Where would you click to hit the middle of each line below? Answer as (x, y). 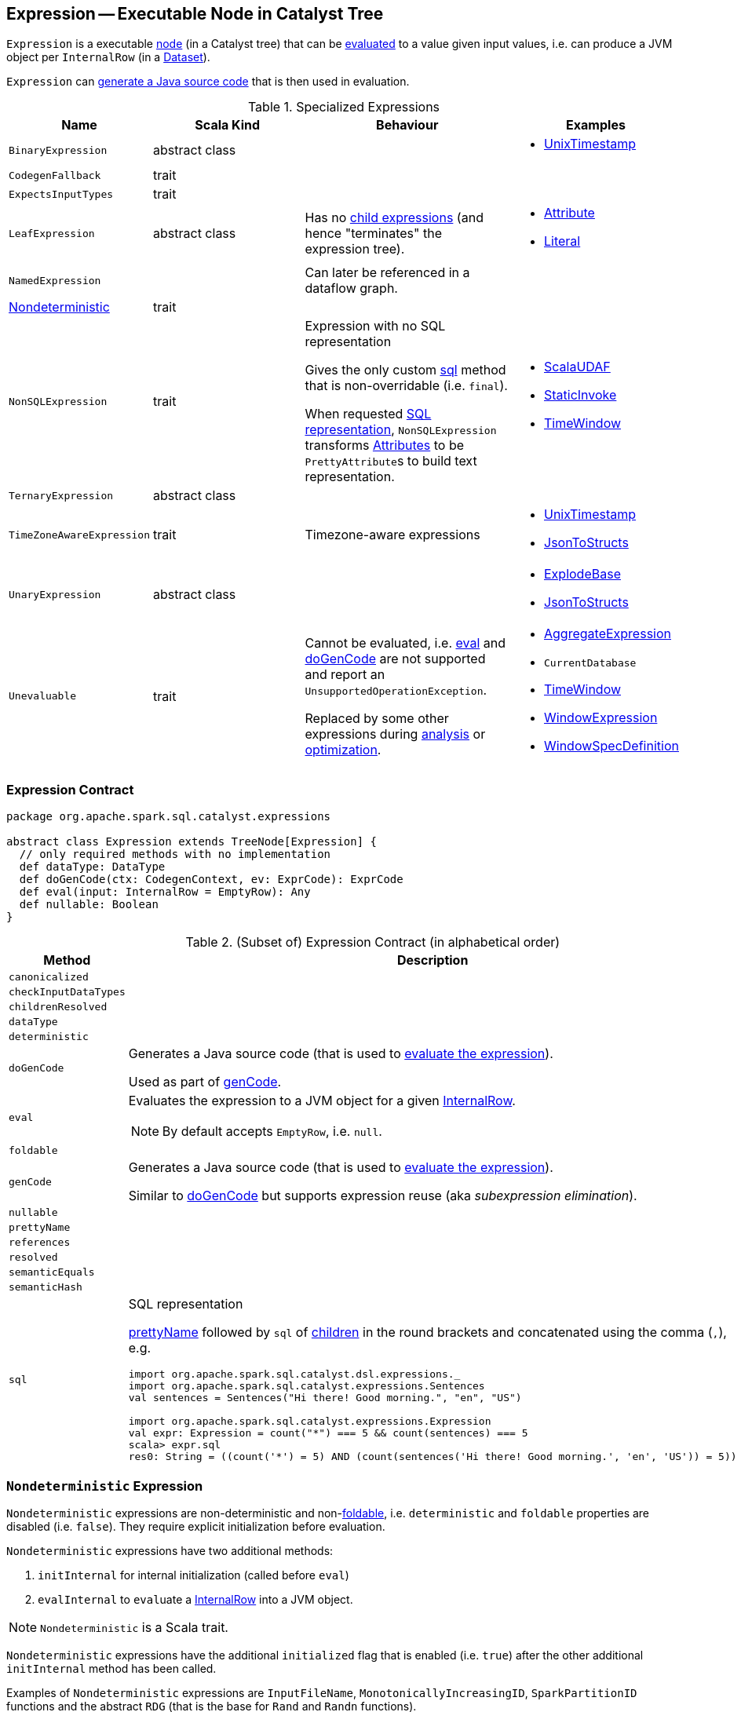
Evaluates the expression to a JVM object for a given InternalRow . (322, 1101)
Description (433, 960)
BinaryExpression (58, 150)
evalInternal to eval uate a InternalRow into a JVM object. (195, 1599)
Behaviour (407, 125)
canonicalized (49, 977)
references (40, 1243)
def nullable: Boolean (89, 905)
